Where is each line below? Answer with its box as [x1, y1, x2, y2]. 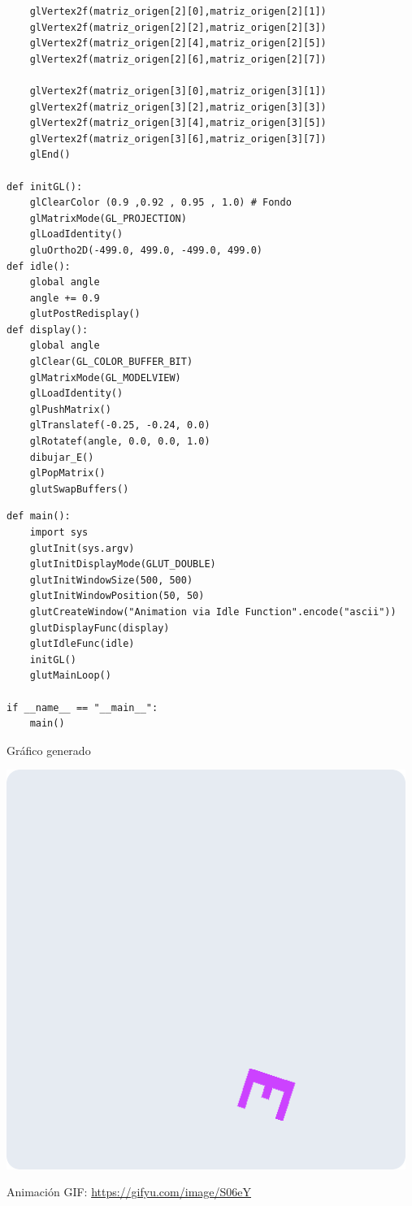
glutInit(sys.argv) [29, 542, 135, 554]
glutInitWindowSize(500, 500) [29, 574, 193, 586]
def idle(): [7, 260, 71, 272]
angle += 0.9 [29, 292, 100, 304]
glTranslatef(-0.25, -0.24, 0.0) [29, 419, 210, 432]
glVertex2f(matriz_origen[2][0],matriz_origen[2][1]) [29, 6, 327, 17]
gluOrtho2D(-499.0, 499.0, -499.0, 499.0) [29, 244, 262, 256]
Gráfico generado [7, 741, 91, 758]
